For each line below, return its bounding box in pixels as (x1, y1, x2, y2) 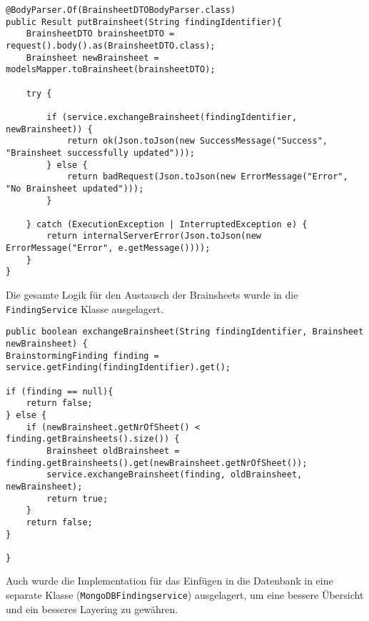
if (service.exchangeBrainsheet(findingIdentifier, (46, 111, 298, 122)
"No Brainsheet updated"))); (6, 183, 144, 194)
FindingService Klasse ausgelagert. (6, 301, 164, 316)
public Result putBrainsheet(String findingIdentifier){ (6, 16, 282, 27)
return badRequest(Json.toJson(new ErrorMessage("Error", (66, 172, 348, 182)
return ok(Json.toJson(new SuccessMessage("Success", (66, 136, 328, 146)
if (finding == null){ (6, 386, 113, 397)
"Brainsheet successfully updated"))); (6, 147, 195, 158)
